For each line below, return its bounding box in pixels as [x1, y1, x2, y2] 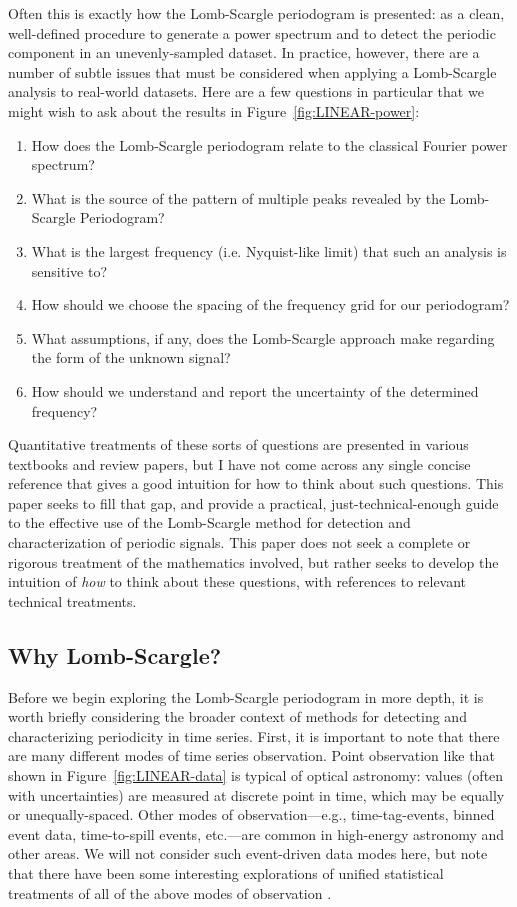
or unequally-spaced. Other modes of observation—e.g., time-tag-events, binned [8, 804, 495, 825]
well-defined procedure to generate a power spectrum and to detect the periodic [8, 22, 496, 43]
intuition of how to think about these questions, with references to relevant [8, 571, 467, 592]
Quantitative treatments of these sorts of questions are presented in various [8, 434, 469, 455]
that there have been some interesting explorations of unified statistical [8, 862, 444, 883]
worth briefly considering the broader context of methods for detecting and [8, 706, 467, 727]
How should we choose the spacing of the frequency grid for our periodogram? [31, 294, 510, 315]
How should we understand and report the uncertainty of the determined [31, 380, 479, 401]
